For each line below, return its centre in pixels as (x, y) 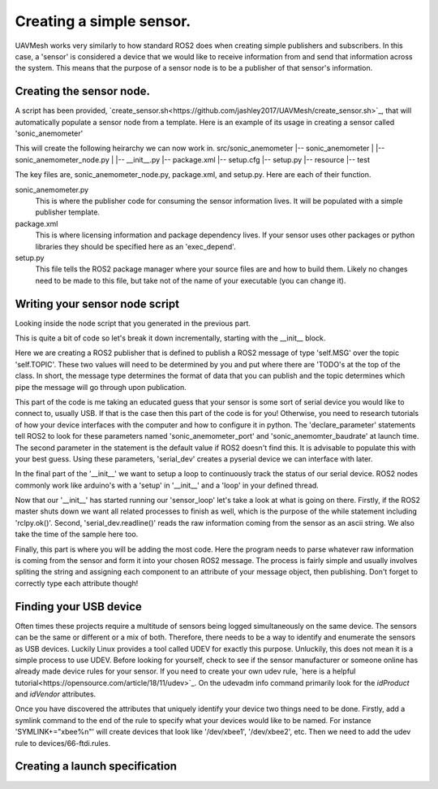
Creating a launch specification (96, 767)
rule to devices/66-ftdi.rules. (63, 743)
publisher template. (68, 212)
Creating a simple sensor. (103, 21)
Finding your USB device (78, 607)
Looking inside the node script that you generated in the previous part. (133, 323)
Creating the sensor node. (82, 91)
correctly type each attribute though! (77, 583)
